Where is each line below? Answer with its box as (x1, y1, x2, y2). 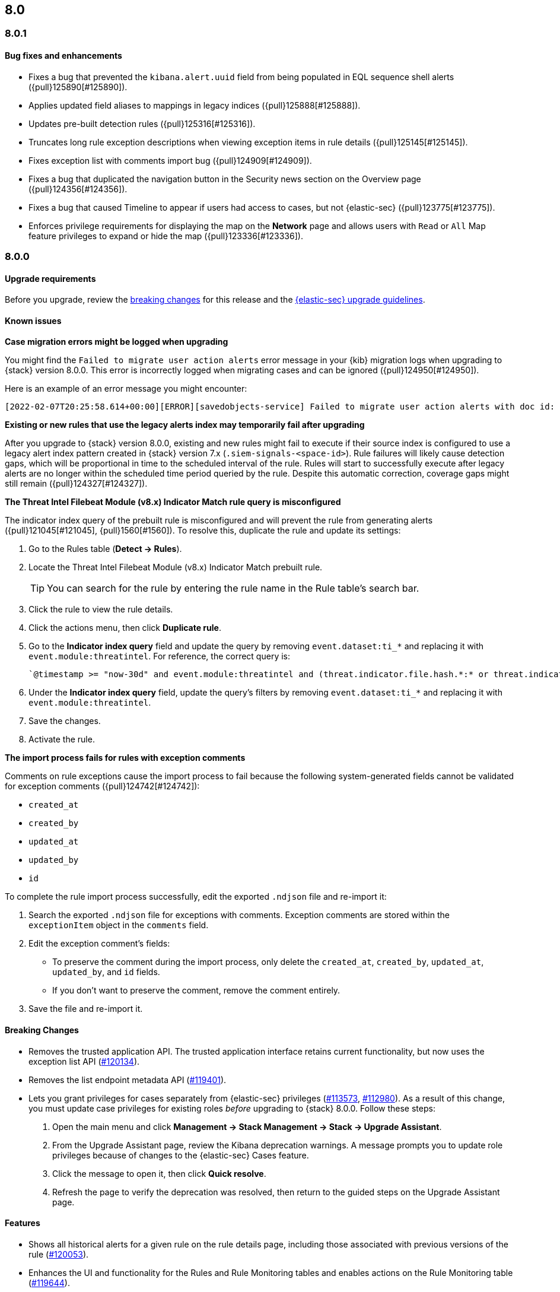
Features (5, 1218, 40, 1228)
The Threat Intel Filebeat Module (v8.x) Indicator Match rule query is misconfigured (5, 497, 341, 507)
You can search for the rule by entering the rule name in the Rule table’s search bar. (47, 582, 419, 595)
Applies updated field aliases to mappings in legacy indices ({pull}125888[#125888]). (28, 100, 361, 110)
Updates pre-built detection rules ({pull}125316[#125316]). (28, 118, 256, 129)
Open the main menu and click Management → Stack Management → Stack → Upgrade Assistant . (52, 1121, 442, 1132)
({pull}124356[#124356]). (28, 183, 128, 194)
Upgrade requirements (5, 273, 96, 284)
